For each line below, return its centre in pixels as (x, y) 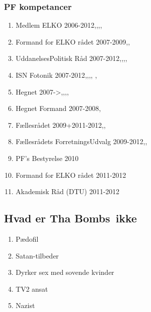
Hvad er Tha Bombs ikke (71, 218)
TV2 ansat (32, 288)
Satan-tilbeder (37, 255)
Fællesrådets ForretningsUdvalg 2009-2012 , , (81, 141)
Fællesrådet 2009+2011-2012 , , (61, 125)
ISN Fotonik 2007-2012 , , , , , (56, 75)
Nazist (25, 305)
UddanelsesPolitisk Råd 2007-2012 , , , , (71, 58)
